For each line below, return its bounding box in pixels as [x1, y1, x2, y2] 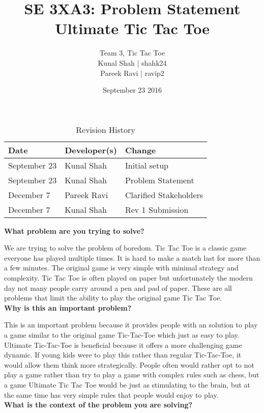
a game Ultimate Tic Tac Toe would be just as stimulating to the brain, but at [4, 379, 251, 390]
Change [125, 144, 156, 156]
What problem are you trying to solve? [4, 225, 144, 236]
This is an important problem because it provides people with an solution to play [4, 319, 258, 330]
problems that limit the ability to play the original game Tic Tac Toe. [4, 292, 222, 303]
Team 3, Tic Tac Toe [99, 47, 165, 58]
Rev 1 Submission [125, 203, 189, 215]
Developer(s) [65, 144, 117, 156]
